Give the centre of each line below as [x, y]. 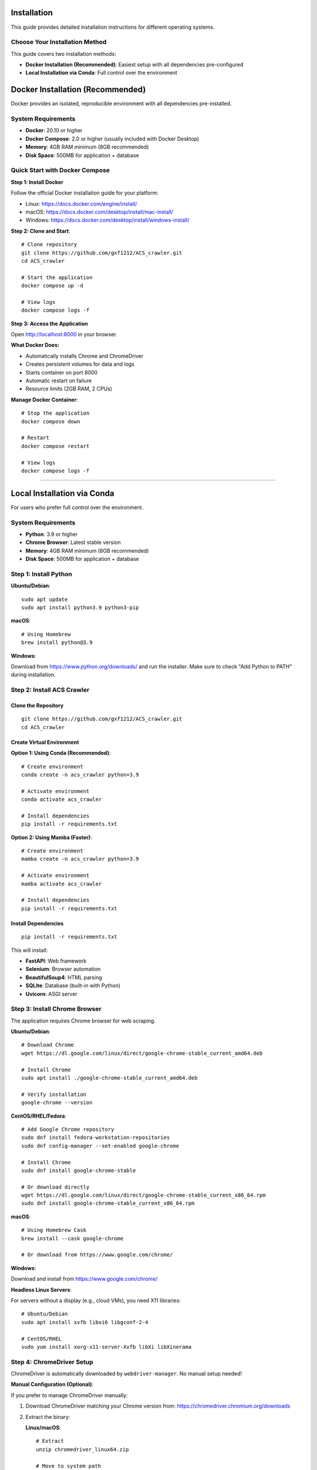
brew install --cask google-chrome [72, 1238]
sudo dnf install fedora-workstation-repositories [96, 1137]
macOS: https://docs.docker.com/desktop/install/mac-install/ [99, 212]
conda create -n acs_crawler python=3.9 [80, 774]
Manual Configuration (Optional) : [52, 1384]
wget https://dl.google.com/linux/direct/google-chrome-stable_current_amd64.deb [142, 1053]
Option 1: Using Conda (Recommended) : [61, 753]
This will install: [29, 950]
